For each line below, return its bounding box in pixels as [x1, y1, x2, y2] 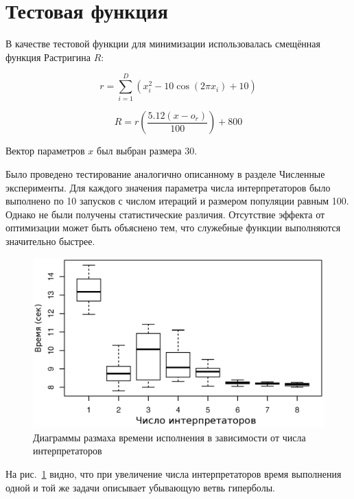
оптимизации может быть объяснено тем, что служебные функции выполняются [5, 220, 341, 235]
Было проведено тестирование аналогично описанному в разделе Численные [5, 167, 325, 181]
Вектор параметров [5, 143, 85, 158]
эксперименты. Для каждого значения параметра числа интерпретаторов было [5, 180, 331, 194]
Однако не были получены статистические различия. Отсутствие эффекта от [5, 207, 325, 221]
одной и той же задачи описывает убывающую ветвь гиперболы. [5, 480, 275, 494]
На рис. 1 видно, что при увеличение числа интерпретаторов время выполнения [5, 466, 342, 480]
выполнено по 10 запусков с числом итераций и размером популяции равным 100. [5, 194, 349, 208]
